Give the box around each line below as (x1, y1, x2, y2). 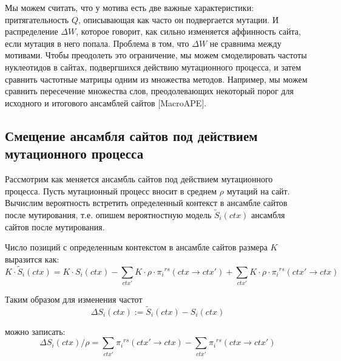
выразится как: (5, 252, 59, 265)
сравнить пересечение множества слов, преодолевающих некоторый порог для (5, 84, 294, 97)
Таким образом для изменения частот (5, 292, 143, 305)
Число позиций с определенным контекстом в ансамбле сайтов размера (5, 241, 268, 253)
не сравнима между (209, 36, 282, 49)
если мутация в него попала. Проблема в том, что (5, 36, 189, 49)
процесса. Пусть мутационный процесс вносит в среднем (5, 184, 217, 197)
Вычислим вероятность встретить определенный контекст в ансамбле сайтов (5, 196, 288, 209)
